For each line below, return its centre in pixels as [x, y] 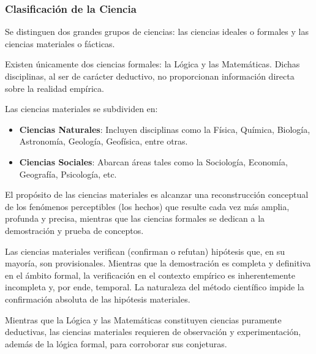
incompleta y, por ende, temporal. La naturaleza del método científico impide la [155, 287]
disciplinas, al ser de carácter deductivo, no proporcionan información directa [150, 76]
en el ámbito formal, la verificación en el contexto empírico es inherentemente [150, 275]
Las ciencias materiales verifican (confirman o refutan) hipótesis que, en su [145, 251]
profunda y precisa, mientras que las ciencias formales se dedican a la [135, 218]
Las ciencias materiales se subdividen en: [81, 109]
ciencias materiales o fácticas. [60, 43]
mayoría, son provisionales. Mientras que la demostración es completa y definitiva [158, 263]
